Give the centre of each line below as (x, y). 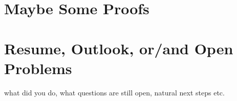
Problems (38, 68)
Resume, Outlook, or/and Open (119, 48)
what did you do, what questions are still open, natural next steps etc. (114, 92)
